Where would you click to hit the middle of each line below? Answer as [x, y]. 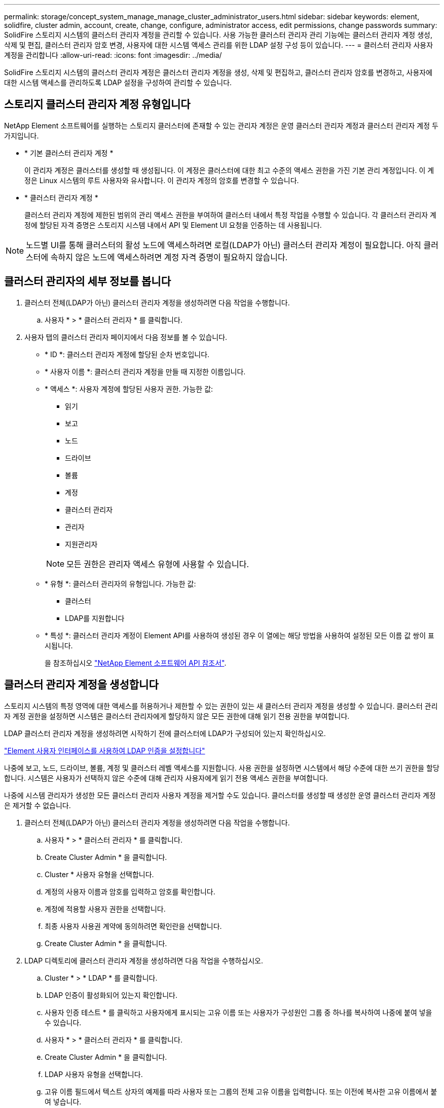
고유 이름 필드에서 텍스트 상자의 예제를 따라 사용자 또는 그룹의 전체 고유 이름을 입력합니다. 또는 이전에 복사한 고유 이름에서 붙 [241, 1091]
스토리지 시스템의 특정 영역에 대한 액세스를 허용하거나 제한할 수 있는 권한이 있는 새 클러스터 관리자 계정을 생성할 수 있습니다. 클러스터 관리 [221, 706]
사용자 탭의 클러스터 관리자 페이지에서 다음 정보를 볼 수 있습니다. [126, 337]
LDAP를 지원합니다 [95, 618]
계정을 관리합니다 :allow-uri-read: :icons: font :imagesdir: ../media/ [113, 55]
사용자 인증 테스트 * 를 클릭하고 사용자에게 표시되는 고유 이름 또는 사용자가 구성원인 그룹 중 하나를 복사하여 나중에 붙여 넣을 [238, 1012]
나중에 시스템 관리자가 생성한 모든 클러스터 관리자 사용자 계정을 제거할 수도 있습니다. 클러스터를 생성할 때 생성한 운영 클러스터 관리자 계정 [220, 795]
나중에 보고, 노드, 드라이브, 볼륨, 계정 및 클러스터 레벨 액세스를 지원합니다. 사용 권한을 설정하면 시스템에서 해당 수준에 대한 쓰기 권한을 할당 [222, 768]
